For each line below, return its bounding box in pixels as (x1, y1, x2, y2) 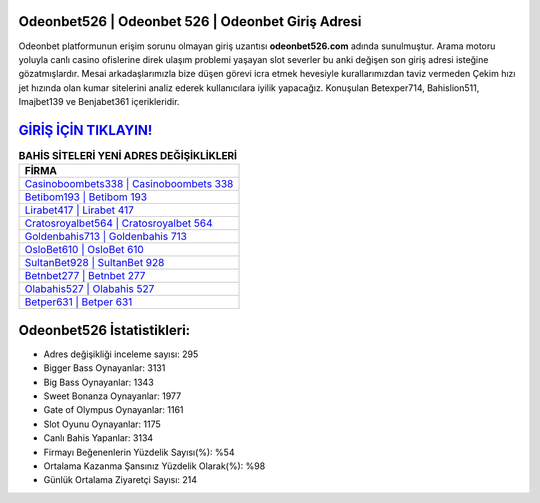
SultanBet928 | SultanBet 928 (24, 256, 165, 270)
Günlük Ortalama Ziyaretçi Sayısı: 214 (43, 474, 198, 486)
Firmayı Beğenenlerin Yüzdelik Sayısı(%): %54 (43, 446, 235, 458)
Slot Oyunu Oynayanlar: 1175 (43, 418, 162, 430)
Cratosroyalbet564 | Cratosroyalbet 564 (24, 216, 214, 230)
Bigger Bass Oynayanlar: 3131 (43, 362, 166, 374)
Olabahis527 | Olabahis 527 (24, 282, 155, 296)
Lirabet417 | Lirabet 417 (24, 203, 135, 217)
